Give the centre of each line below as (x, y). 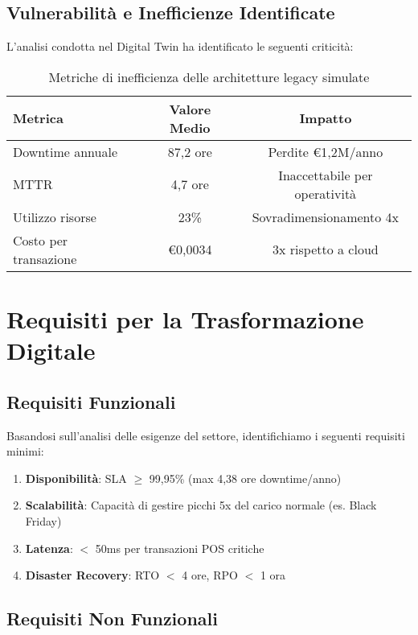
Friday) (43, 520)
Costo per (41, 240)
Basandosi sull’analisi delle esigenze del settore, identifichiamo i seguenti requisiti (206, 435)
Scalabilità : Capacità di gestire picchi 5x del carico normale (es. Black (201, 505)
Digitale (51, 350)
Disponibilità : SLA (76, 478)
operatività (326, 193)
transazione (45, 258)
